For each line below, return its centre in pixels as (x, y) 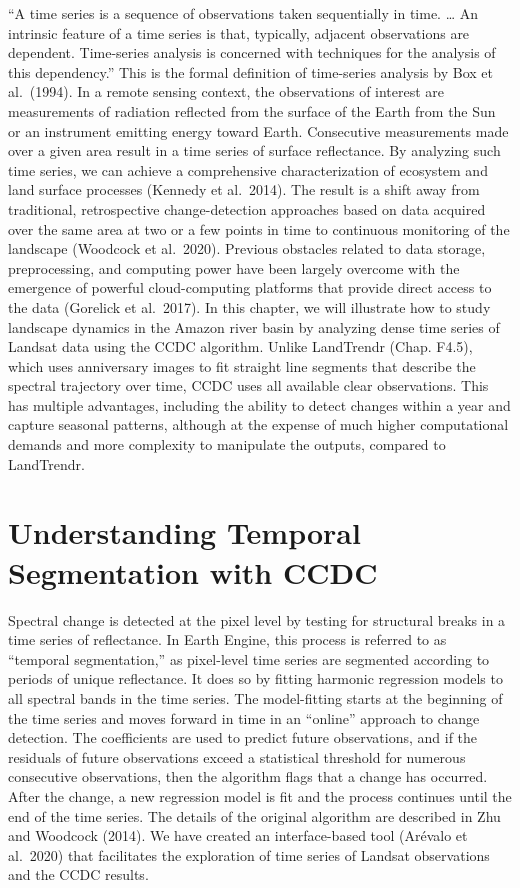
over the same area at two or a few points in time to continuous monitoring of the (259, 228)
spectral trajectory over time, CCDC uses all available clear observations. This (248, 385)
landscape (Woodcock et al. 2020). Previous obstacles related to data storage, (247, 248)
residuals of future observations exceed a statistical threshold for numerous (237, 756)
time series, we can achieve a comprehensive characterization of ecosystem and (248, 169)
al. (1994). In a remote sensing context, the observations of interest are (226, 91)
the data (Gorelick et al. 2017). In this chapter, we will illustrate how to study (249, 306)
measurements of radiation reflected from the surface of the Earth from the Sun (252, 110)
